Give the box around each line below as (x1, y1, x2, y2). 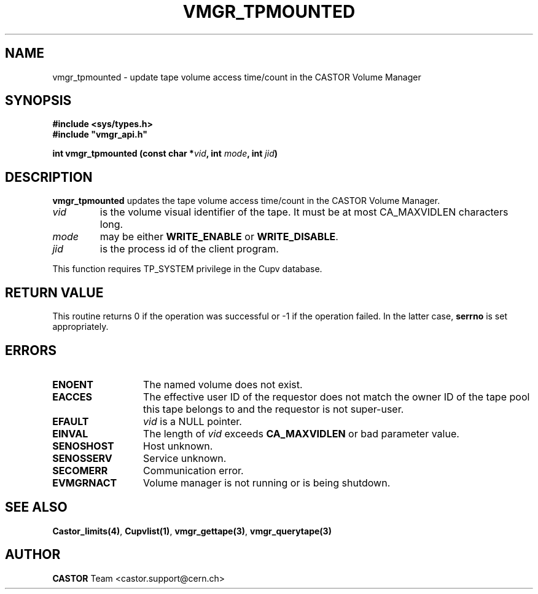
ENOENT (52, 378, 93, 391)
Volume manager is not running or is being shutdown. (143, 476, 391, 489)
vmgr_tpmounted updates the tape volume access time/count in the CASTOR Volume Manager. (52, 195, 440, 206)
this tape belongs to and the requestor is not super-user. (143, 402, 404, 415)
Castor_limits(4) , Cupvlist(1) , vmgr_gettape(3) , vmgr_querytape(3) (52, 525, 332, 536)
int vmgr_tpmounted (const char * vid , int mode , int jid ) (52, 148, 278, 159)
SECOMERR (52, 464, 108, 477)
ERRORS (5, 342, 57, 358)
